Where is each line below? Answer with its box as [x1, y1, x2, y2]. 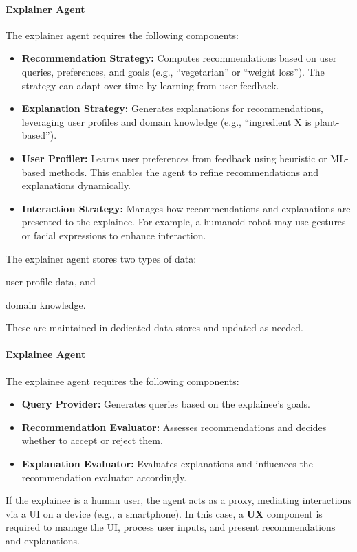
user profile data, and [6, 274, 96, 289]
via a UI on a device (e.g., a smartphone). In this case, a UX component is [6, 506, 323, 520]
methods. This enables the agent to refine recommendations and [48, 164, 319, 179]
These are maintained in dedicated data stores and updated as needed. [6, 320, 303, 335]
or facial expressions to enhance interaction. [21, 228, 206, 242]
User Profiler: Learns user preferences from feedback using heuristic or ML [21, 151, 345, 165]
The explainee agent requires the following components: [6, 373, 239, 388]
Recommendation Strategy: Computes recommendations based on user [21, 51, 337, 65]
